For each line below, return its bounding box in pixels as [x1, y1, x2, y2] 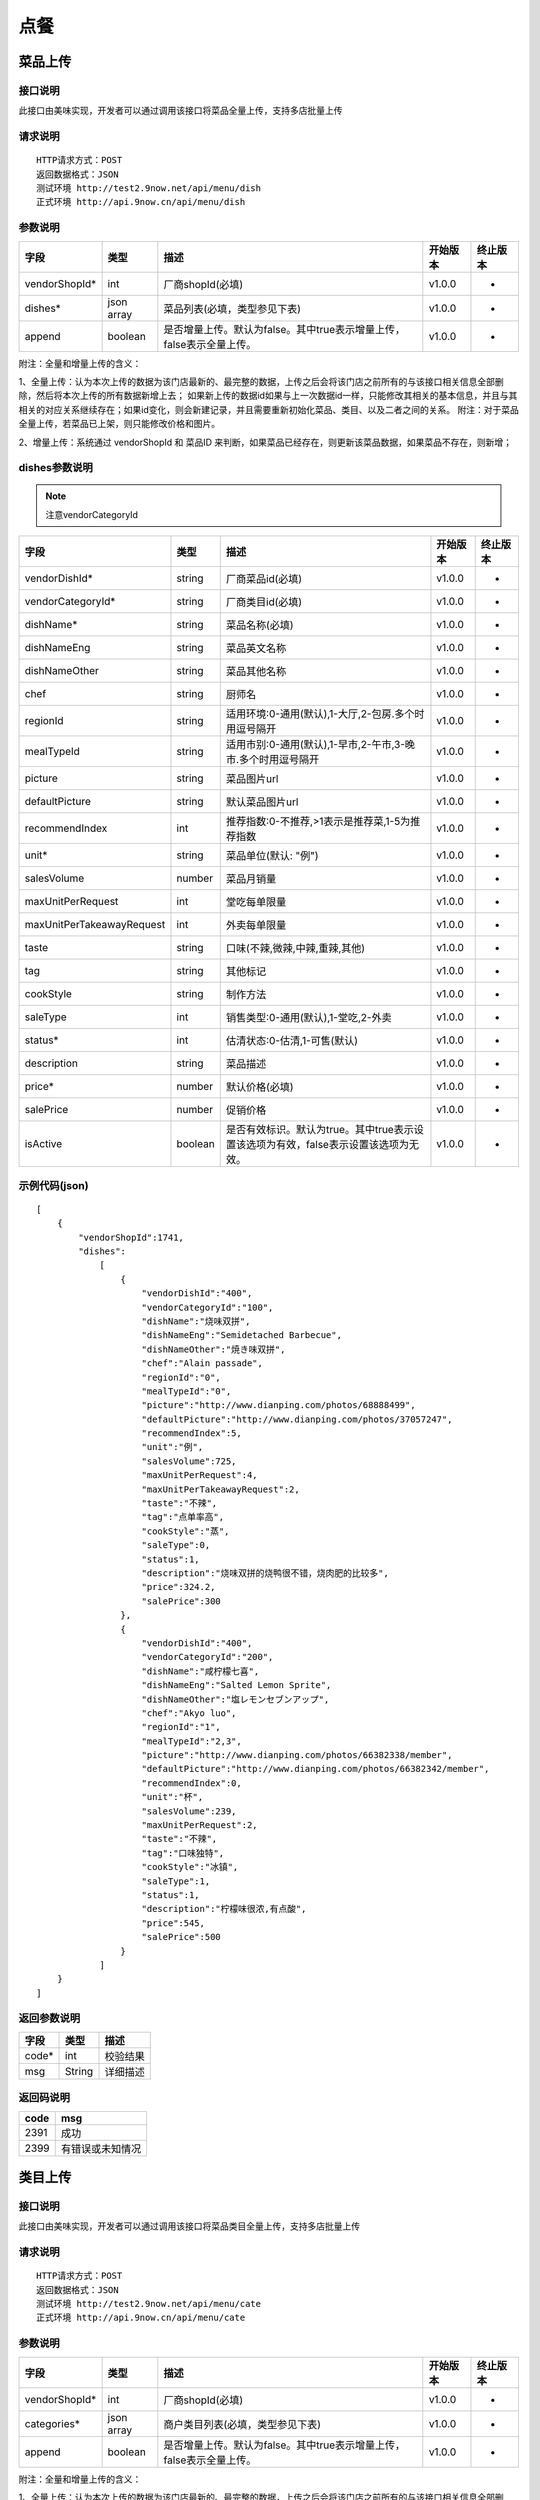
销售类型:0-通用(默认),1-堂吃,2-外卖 [225, 1011, 392, 1025]
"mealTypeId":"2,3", [141, 1735, 242, 1747]
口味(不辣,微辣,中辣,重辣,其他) [225, 941, 365, 955]
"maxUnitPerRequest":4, [141, 1470, 259, 1481]
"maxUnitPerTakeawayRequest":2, [141, 1483, 300, 1495]
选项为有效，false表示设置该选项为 [245, 1138, 410, 1152]
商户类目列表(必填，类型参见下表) [163, 2417, 322, 2431]
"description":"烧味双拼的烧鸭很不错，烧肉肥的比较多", [141, 1567, 389, 1579]
